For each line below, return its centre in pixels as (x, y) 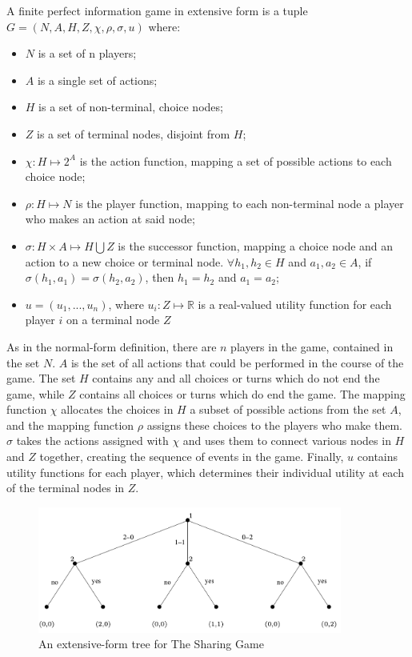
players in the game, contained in (312, 346)
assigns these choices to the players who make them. (274, 425)
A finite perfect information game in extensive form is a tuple (157, 10)
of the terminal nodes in (66, 488)
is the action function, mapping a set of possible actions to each (236, 160)
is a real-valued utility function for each (295, 304)
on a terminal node (113, 320)
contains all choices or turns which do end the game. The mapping (242, 393)
